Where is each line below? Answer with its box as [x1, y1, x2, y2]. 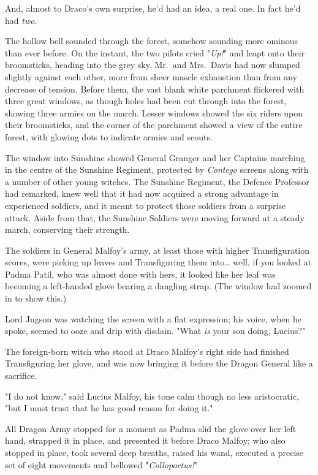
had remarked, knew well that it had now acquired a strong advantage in [5, 187, 279, 200]
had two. [5, 13, 37, 26]
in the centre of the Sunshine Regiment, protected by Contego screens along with [5, 163, 309, 176]
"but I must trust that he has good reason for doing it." [5, 401, 213, 414]
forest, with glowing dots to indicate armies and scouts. [5, 130, 213, 143]
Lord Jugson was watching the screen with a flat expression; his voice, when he [5, 312, 301, 325]
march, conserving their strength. [5, 223, 130, 236]
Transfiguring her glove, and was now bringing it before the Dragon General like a [5, 357, 313, 370]
